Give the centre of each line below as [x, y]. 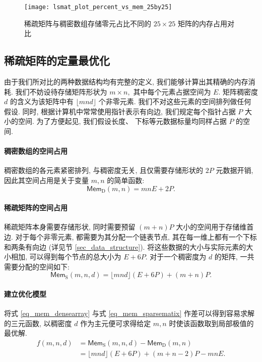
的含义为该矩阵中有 [42, 101]
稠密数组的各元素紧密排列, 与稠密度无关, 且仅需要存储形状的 [104, 170]
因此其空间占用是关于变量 [46, 180]
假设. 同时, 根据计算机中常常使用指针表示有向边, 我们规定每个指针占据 [120, 111]
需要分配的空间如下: [37, 266]
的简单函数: [126, 180]
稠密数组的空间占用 [36, 151]
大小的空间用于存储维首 [215, 227]
